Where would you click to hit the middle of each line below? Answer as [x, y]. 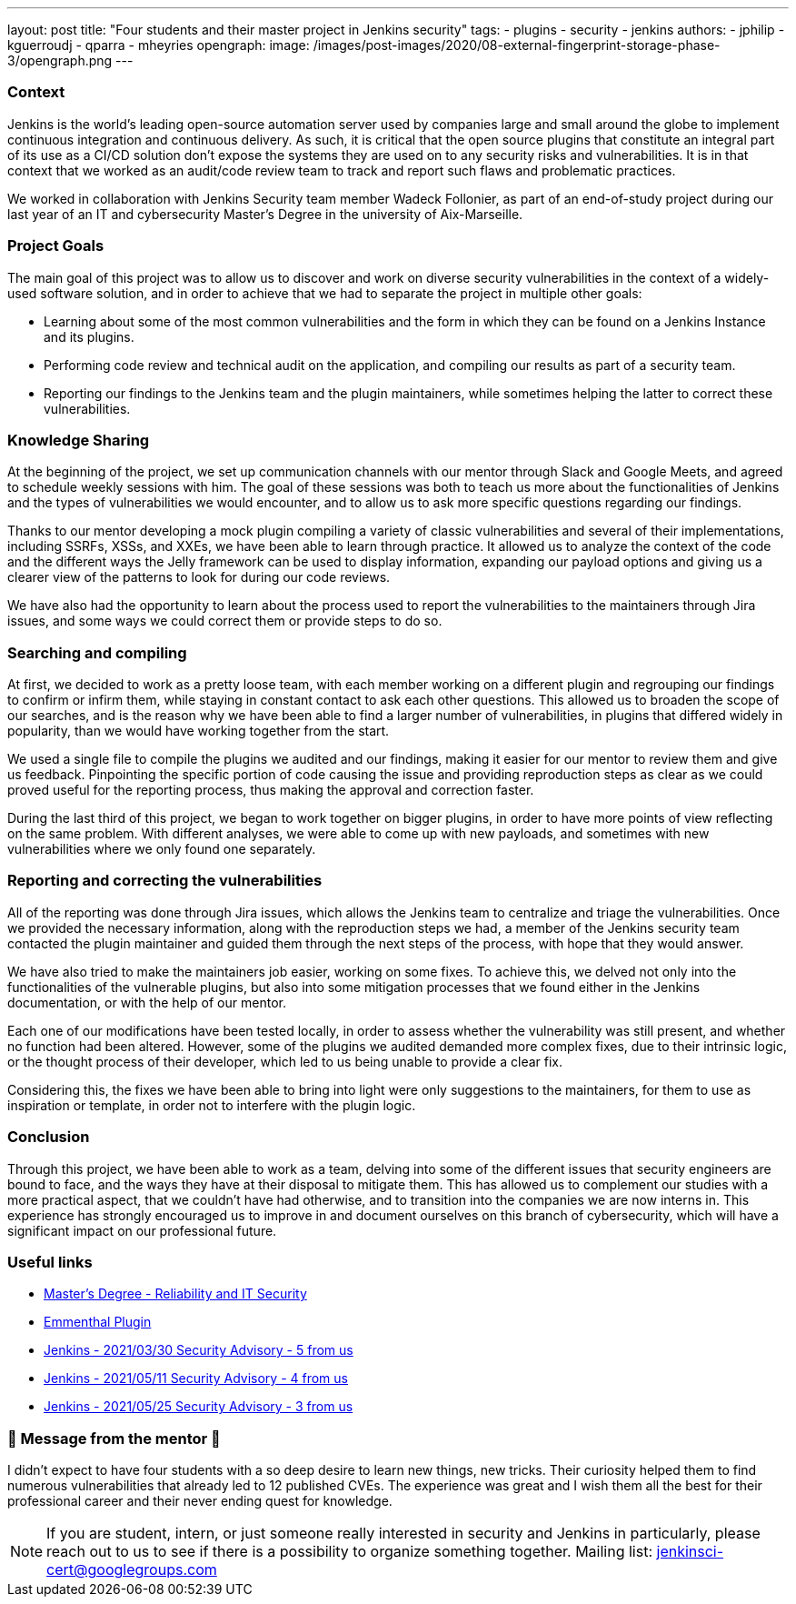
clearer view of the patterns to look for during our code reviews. [199, 577]
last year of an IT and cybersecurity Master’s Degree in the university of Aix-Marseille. [265, 214]
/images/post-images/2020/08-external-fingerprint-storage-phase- [517, 45]
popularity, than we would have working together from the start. [199, 731]
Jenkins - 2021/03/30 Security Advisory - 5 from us [199, 1350]
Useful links [50, 1262]
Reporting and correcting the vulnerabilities [165, 881]
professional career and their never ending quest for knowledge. [200, 1501]
